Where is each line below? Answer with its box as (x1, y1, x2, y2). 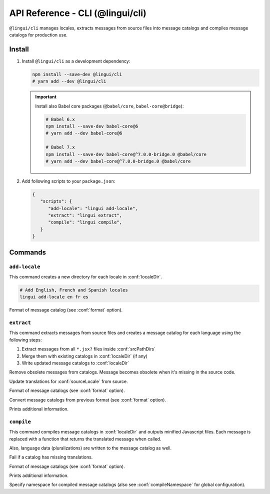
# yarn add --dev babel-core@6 (45, 130, 122, 136)
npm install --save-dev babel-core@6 (45, 123, 138, 129)
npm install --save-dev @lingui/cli (32, 71, 122, 77)
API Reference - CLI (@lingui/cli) (9, 7, 147, 18)
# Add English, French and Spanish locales (19, 287, 128, 292)
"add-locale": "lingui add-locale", (48, 205, 138, 211)
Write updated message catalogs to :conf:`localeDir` (21, 360, 129, 366)
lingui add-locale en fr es (19, 294, 88, 300)
